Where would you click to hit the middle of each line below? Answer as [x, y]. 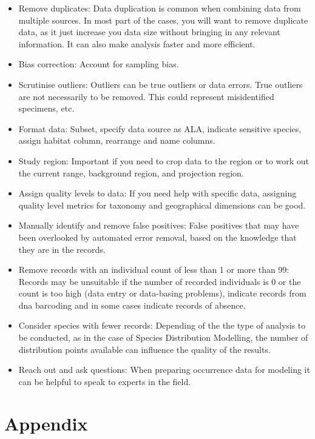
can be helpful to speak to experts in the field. [105, 381]
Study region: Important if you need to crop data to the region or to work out [164, 160]
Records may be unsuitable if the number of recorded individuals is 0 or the [160, 281]
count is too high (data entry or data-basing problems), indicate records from [162, 293]
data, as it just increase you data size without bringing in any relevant [149, 32]
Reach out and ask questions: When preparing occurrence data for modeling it [164, 370]
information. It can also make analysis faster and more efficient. [137, 43]
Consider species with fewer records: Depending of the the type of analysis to [162, 325]
